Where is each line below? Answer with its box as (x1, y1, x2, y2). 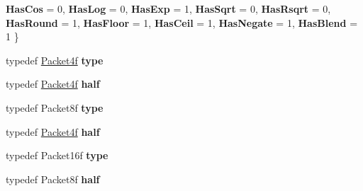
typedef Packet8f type (6, 100, 104, 115)
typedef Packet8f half (6, 171, 100, 186)
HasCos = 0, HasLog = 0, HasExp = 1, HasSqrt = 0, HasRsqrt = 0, (6, 1, 331, 16)
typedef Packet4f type (6, 52, 104, 67)
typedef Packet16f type (6, 148, 108, 163)
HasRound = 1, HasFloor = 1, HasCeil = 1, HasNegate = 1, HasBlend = (6, 15, 358, 30)
